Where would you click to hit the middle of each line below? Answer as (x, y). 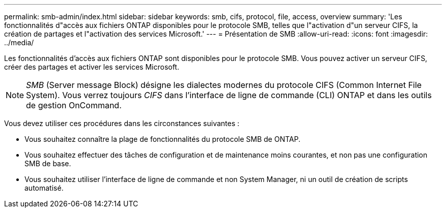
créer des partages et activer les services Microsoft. (92, 67)
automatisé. (44, 188)
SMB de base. (48, 163)
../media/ (19, 42)
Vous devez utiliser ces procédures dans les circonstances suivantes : (122, 123)
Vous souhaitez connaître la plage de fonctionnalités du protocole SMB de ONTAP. (162, 139)
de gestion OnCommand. (74, 105)
